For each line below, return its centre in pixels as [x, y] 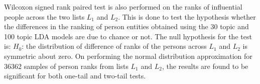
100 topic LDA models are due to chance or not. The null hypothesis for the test [128, 36]
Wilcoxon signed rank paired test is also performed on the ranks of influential [123, 7]
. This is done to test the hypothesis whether [187, 16]
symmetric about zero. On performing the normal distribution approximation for [128, 56]
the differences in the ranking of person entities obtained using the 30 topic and [126, 26]
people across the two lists [44, 16]
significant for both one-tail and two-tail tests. [75, 76]
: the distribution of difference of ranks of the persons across [114, 46]
